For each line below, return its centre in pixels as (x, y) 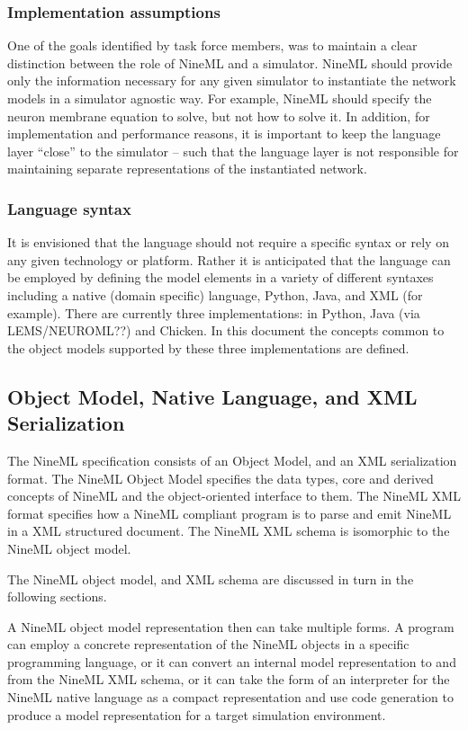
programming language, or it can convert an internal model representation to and (232, 661)
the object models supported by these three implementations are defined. (208, 347)
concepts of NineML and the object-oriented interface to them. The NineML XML (234, 496)
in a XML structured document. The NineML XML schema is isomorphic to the (229, 531)
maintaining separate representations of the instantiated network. (187, 169)
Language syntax (69, 208)
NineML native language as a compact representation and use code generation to (230, 697)
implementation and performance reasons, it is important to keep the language (224, 134)
